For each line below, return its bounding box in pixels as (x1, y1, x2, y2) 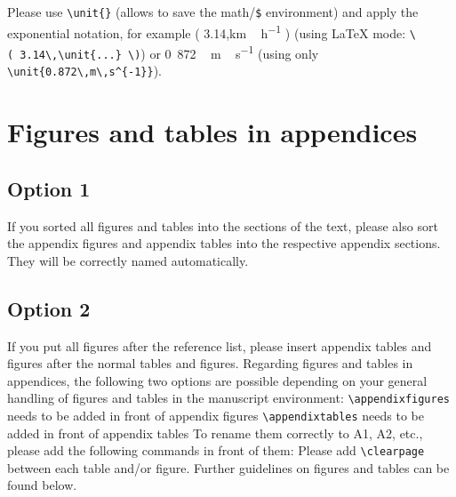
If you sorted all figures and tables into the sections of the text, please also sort (7, 216, 438, 235)
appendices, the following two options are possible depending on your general (7, 371, 428, 389)
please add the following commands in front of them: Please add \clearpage (7, 441, 425, 460)
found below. (7, 476, 77, 494)
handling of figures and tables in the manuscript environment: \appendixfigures (7, 389, 450, 407)
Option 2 (7, 294, 91, 322)
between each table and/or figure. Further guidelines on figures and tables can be (7, 458, 450, 477)
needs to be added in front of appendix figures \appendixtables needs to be (7, 405, 424, 424)
